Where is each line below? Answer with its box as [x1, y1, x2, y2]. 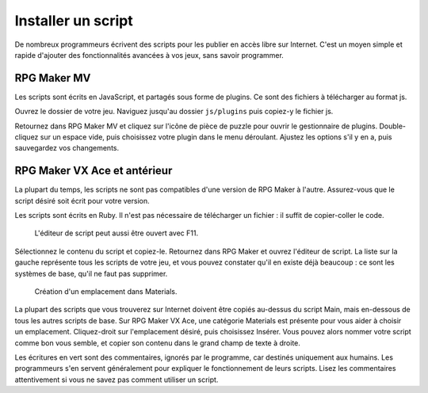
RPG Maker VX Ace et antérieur [14, 164, 173, 177]
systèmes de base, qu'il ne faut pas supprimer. [14, 269, 168, 278]
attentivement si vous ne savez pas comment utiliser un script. [14, 375, 219, 384]
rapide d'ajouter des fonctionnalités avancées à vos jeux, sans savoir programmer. [14, 50, 285, 59]
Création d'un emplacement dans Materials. [34, 287, 178, 296]
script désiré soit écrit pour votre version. [14, 196, 150, 205]
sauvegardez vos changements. [14, 143, 120, 153]
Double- [379, 121, 407, 131]
